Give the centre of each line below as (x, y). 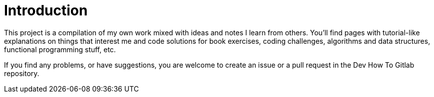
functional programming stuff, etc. (60, 49)
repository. (22, 73)
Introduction (46, 10)
